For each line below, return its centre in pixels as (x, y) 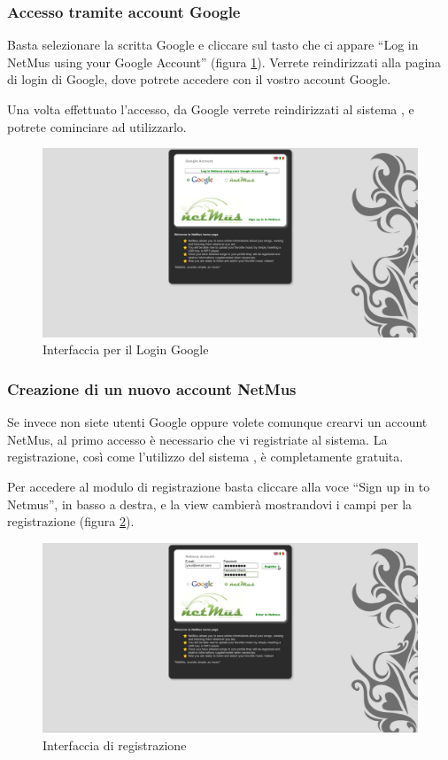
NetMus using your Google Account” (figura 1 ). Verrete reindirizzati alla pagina (224, 62)
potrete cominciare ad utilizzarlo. (97, 126)
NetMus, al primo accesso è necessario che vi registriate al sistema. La (197, 439)
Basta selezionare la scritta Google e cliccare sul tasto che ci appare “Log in (213, 45)
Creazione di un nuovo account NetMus (152, 388)
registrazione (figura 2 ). (71, 521)
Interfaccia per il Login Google (126, 349)
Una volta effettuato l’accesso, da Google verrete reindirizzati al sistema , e (211, 109)
